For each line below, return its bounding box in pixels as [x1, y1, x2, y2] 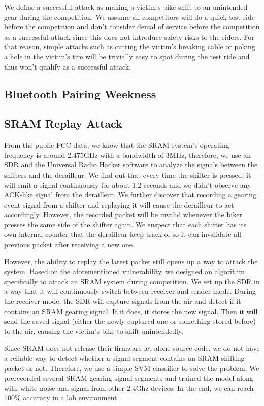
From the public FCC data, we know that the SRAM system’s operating [4, 140, 229, 150]
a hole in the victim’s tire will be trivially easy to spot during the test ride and [4, 51, 250, 61]
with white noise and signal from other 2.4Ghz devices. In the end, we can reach [4, 382, 254, 393]
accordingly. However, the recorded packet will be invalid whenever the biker [4, 209, 242, 220]
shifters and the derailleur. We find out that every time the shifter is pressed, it [4, 169, 251, 180]
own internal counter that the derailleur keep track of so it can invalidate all [4, 229, 241, 240]
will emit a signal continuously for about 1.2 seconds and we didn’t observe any [4, 179, 251, 190]
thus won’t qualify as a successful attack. [4, 61, 131, 72]
